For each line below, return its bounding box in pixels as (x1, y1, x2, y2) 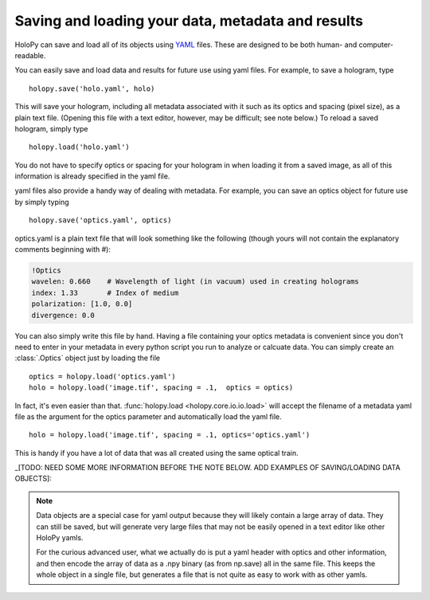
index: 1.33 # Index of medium (31, 288, 179, 297)
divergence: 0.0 (31, 311, 96, 320)
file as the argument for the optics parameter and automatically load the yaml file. (14, 411, 282, 422)
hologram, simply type (14, 124, 88, 133)
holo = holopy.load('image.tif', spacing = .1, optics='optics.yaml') (29, 430, 311, 440)
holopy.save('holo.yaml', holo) (29, 84, 155, 93)
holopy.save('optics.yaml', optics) (29, 216, 172, 225)
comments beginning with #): (14, 245, 111, 254)
